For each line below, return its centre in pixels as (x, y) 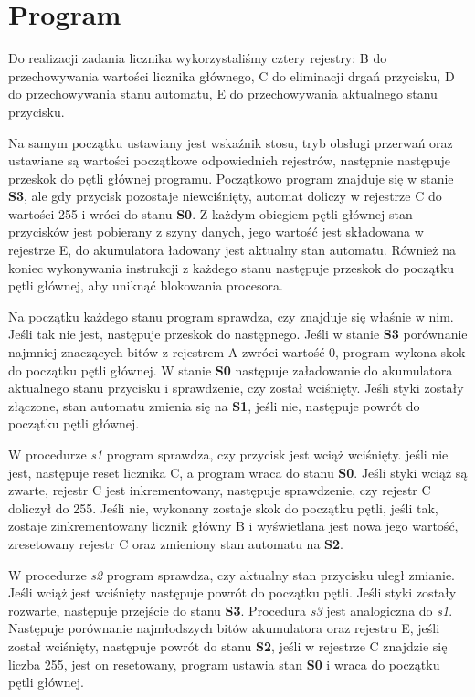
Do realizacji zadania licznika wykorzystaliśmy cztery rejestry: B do (198, 58)
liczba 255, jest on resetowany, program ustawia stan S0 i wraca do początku (224, 664)
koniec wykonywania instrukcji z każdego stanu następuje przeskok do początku (232, 267)
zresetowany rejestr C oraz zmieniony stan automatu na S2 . (176, 543)
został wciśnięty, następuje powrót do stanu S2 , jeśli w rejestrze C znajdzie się (228, 645)
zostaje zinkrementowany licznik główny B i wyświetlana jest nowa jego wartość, (233, 526)
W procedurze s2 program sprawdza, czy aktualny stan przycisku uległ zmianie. (232, 574)
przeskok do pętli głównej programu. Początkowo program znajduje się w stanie (231, 178)
